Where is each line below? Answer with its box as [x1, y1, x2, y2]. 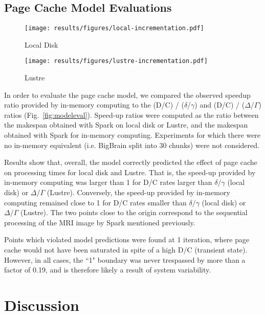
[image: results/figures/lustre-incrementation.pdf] [25, 57, 208, 65]
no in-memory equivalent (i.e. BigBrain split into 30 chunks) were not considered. [4, 139, 259, 150]
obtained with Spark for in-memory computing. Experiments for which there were [4, 130, 261, 140]
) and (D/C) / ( [194, 99, 245, 110]
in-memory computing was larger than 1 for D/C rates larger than [4, 177, 212, 187]
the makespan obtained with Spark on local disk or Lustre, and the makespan [4, 119, 248, 130]
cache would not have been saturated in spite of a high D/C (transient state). [4, 244, 248, 255]
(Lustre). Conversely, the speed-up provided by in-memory [47, 187, 230, 198]
